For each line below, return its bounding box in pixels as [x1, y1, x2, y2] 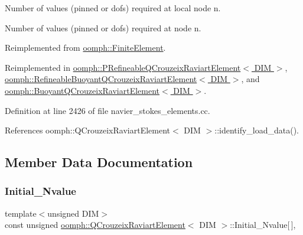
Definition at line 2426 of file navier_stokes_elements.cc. [5, 104, 210, 116]
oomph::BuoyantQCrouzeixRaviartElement [5, 84, 160, 96]
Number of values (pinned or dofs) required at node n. [5, 21, 201, 34]
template [5, 207, 37, 219]
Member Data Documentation [5, 153, 193, 171]
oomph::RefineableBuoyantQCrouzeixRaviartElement [5, 73, 197, 85]
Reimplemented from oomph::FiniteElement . [5, 41, 166, 54]
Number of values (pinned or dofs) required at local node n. [5, 2, 221, 14]
